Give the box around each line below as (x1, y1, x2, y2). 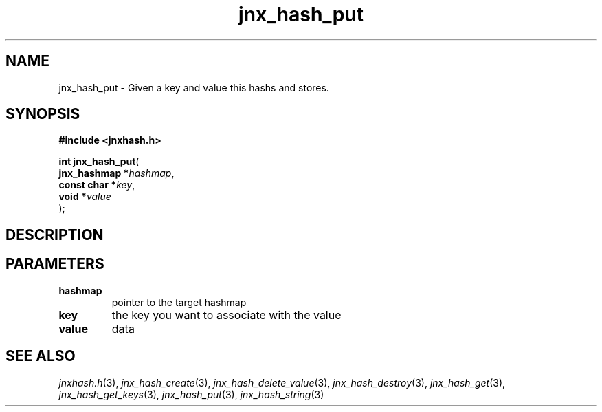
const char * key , (58, 179, 135, 191)
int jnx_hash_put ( (58, 155, 140, 168)
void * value (58, 191, 111, 203)
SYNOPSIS (5, 105, 80, 123)
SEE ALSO (5, 347, 76, 365)
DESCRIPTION (5, 226, 104, 243)
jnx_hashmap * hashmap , (58, 167, 175, 180)
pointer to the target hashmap (111, 296, 247, 308)
